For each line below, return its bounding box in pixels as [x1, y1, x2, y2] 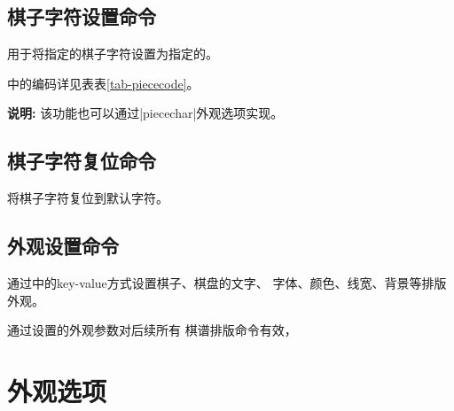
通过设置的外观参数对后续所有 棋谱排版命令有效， [7, 321, 297, 339]
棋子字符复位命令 [7, 147, 156, 174]
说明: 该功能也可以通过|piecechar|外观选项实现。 [7, 104, 284, 122]
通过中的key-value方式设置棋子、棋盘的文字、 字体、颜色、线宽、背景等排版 [7, 273, 447, 291]
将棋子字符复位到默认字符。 [7, 189, 168, 207]
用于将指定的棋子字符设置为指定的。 [7, 44, 218, 63]
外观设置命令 [7, 232, 119, 260]
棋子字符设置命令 [7, 3, 156, 30]
